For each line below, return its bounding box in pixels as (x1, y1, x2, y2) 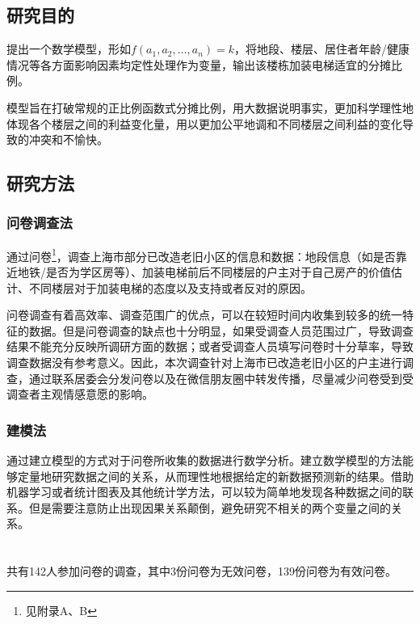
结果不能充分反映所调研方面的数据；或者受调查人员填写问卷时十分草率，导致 (6, 338, 414, 355)
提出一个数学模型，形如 (6, 40, 131, 57)
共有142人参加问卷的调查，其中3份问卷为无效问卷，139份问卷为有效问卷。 (6, 563, 397, 580)
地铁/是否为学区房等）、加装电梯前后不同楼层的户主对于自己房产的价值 (17, 264, 391, 280)
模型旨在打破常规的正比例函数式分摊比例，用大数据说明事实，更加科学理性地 (6, 99, 414, 116)
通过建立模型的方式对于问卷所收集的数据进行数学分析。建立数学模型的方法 (6, 451, 402, 468)
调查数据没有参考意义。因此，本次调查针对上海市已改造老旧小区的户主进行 (6, 353, 402, 370)
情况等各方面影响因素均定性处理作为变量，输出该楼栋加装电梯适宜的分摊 (6, 56, 391, 73)
